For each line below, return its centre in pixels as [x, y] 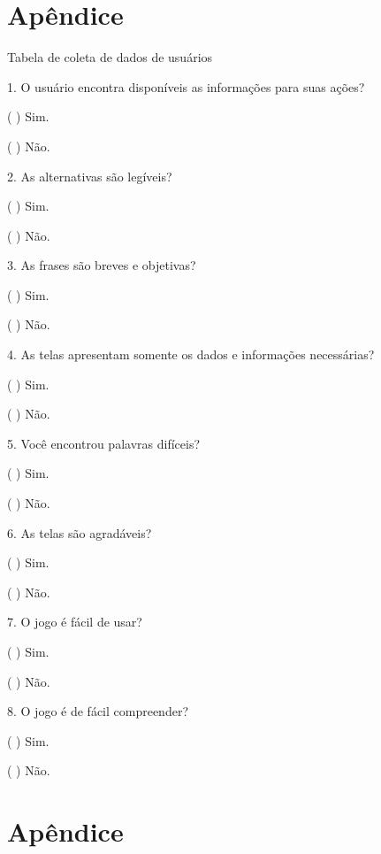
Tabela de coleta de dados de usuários [110, 57]
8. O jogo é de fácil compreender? [98, 711]
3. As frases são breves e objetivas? [102, 265]
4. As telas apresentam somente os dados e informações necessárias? [191, 354]
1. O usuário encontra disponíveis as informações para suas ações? [186, 86]
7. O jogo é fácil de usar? [75, 622]
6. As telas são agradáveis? [80, 532]
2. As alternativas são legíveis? [90, 176]
